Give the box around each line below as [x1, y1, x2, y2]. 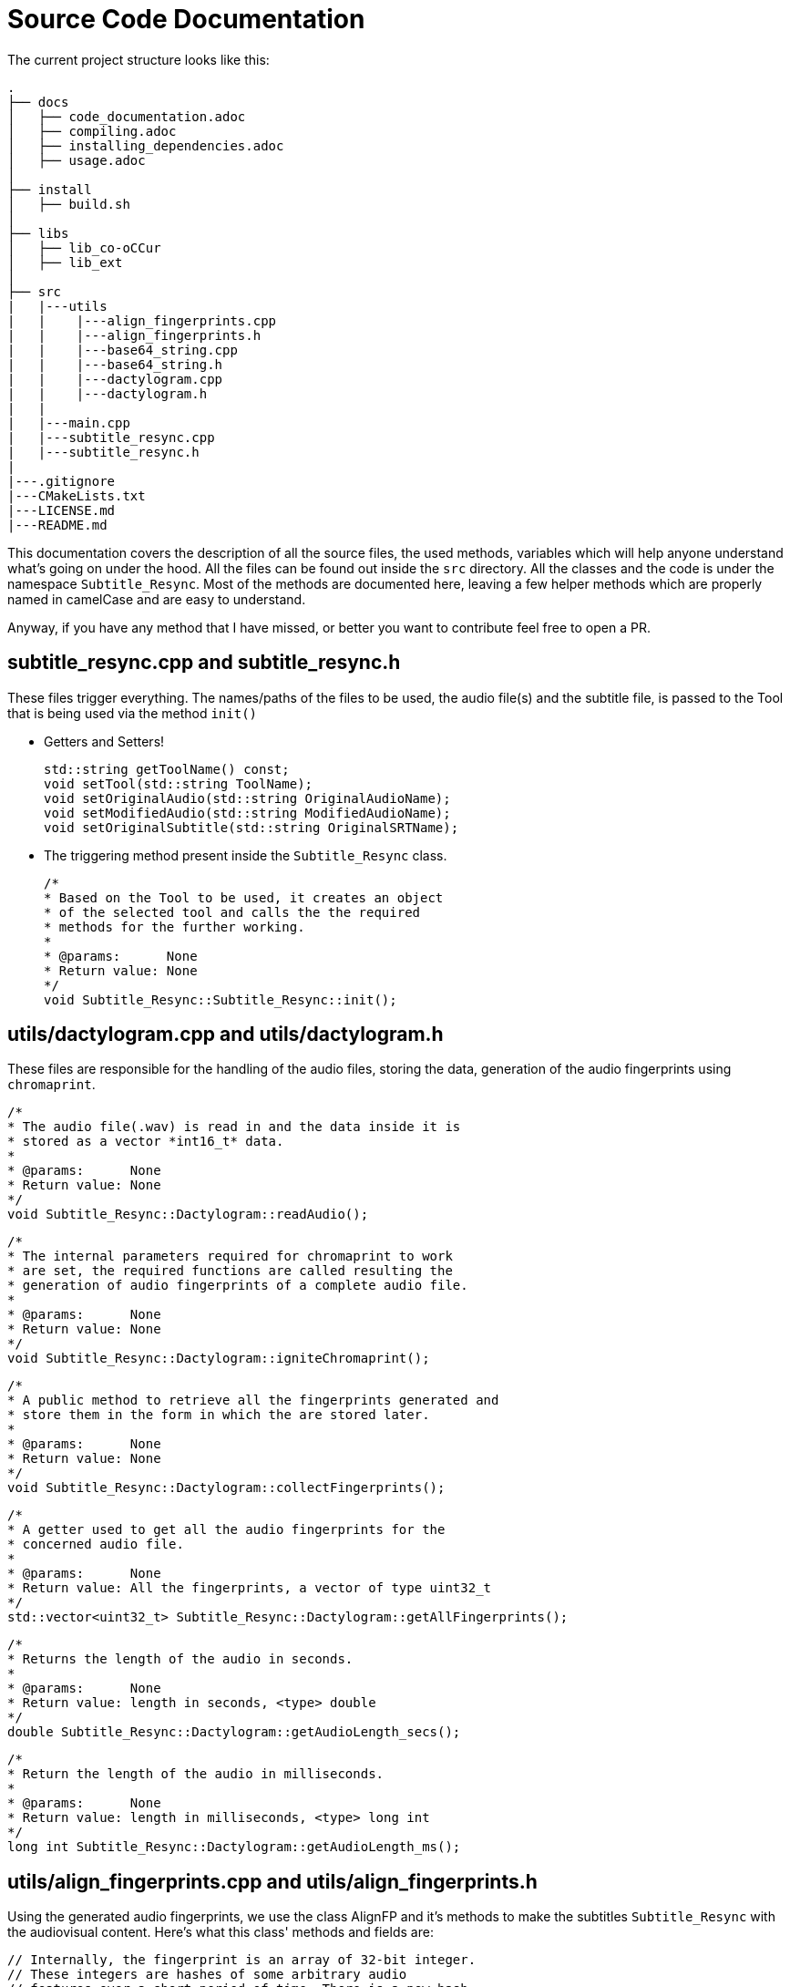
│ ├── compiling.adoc [7, 123, 177, 139]
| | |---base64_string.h [7, 356, 223, 372]
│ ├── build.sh [7, 196, 130, 211]
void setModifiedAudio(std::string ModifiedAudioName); [44, 805, 451, 820]
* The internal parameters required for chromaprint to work [7, 1249, 453, 1264]
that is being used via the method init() [7, 705, 257, 721]
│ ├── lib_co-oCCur [7, 240, 161, 255]
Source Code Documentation [7, 4, 365, 35]
